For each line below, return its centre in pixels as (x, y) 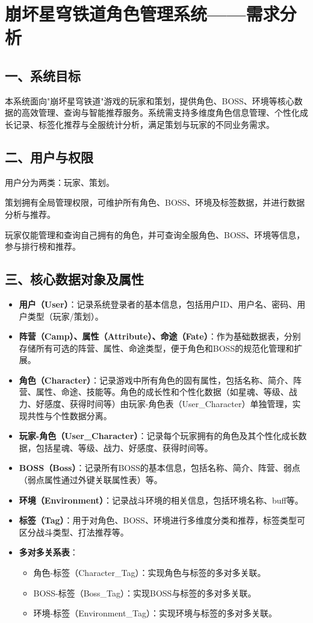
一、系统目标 (43, 75)
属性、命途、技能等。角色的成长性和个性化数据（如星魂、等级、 (162, 392)
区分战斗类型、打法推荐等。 (74, 532)
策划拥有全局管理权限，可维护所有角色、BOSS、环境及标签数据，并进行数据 (155, 202)
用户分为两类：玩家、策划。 (60, 182)
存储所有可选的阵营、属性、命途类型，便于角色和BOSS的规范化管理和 (156, 348)
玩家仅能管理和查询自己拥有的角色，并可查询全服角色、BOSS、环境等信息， (155, 234)
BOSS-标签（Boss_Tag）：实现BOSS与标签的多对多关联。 (145, 593)
